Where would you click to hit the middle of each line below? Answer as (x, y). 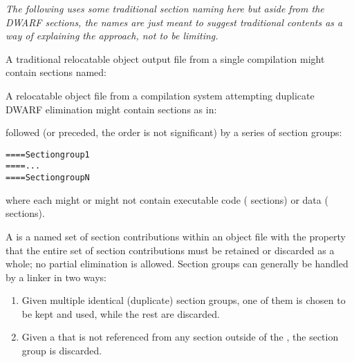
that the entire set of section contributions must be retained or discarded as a (170, 250)
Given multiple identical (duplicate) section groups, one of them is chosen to (184, 300)
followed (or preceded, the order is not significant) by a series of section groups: (174, 132)
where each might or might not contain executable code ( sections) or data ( (167, 199)
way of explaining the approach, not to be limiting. (112, 36)
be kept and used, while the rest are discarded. (121, 313)
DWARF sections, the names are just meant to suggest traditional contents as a (174, 22)
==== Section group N (48, 178)
